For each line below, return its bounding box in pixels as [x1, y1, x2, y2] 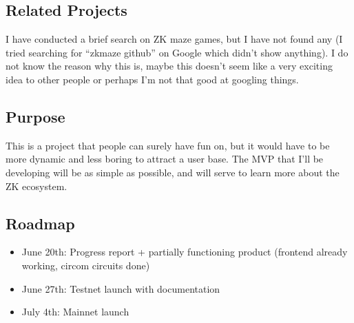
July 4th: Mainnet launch [21, 304, 129, 319]
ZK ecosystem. [6, 178, 67, 193]
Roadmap [6, 212, 75, 233]
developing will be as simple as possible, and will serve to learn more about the [6, 165, 340, 179]
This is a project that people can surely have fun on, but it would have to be [6, 138, 330, 152]
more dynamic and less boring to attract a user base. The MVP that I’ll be [6, 152, 324, 166]
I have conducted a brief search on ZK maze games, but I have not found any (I [6, 32, 343, 46]
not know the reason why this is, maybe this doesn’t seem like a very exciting [6, 59, 333, 73]
